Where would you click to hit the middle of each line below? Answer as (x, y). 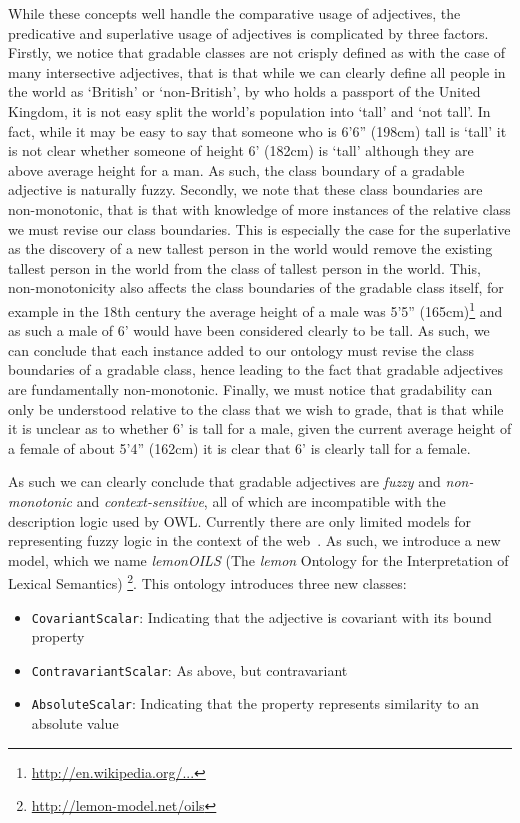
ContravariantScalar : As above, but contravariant (189, 669)
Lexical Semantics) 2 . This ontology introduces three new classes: (207, 581)
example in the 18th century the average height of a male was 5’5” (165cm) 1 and (255, 309)
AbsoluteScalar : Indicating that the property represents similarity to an (255, 703)
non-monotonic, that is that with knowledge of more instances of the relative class (259, 208)
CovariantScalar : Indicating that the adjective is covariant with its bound (261, 616)
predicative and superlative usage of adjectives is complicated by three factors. (248, 32)
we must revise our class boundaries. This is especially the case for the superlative (259, 228)
